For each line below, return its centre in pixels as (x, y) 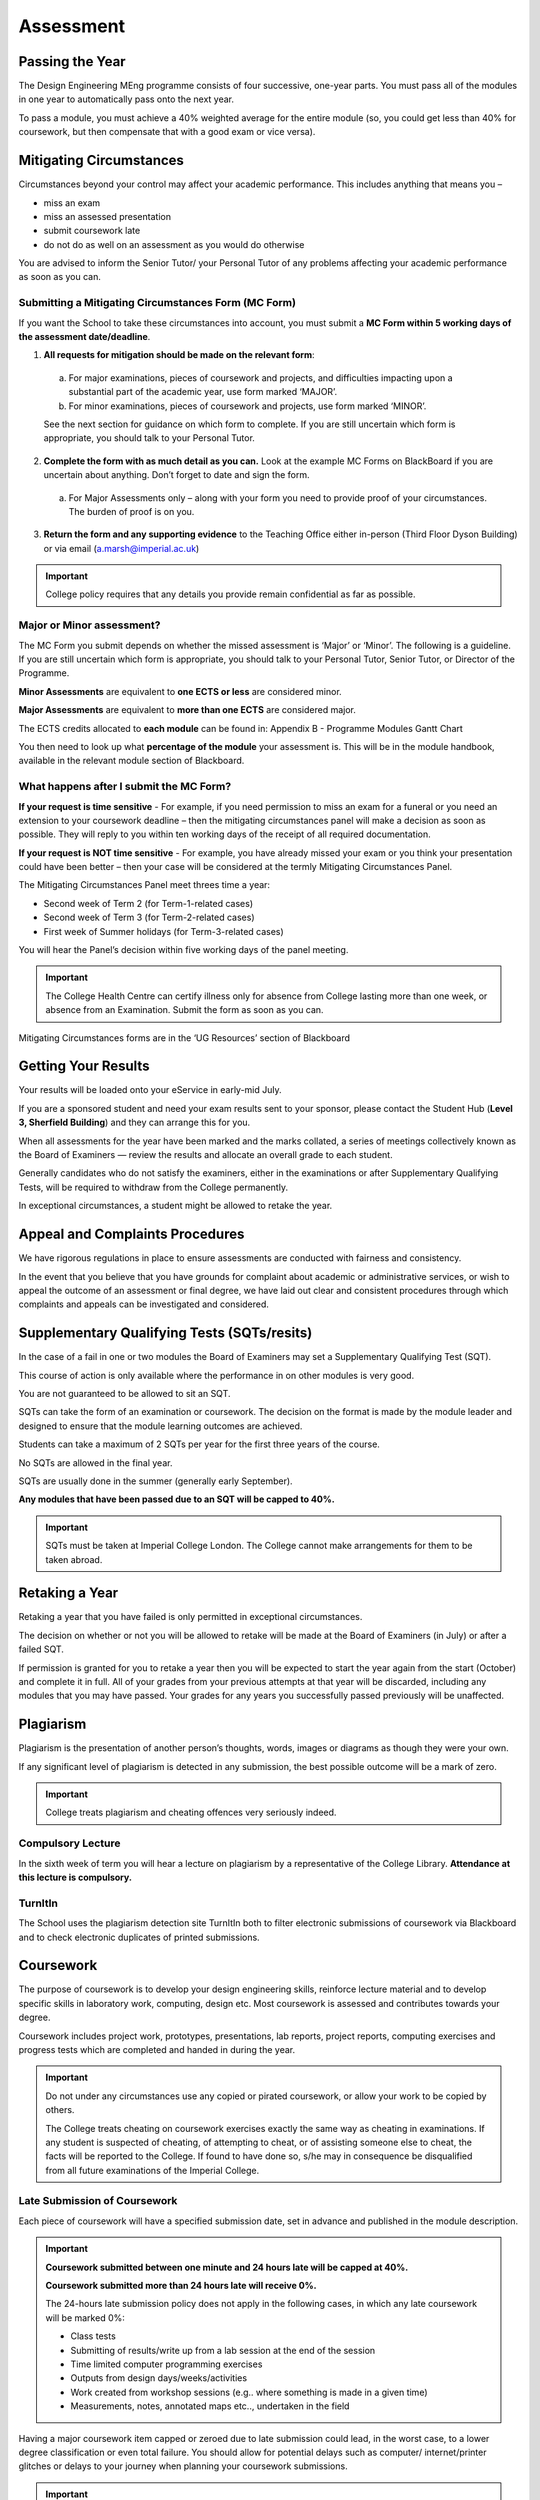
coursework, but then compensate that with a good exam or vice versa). (167, 132)
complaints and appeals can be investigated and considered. (144, 1304)
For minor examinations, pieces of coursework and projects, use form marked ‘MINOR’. (247, 406)
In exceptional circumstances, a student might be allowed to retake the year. (175, 1206)
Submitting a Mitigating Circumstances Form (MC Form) (157, 303)
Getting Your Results (84, 1066)
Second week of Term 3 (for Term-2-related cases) (149, 917)
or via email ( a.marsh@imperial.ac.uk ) (121, 548)
